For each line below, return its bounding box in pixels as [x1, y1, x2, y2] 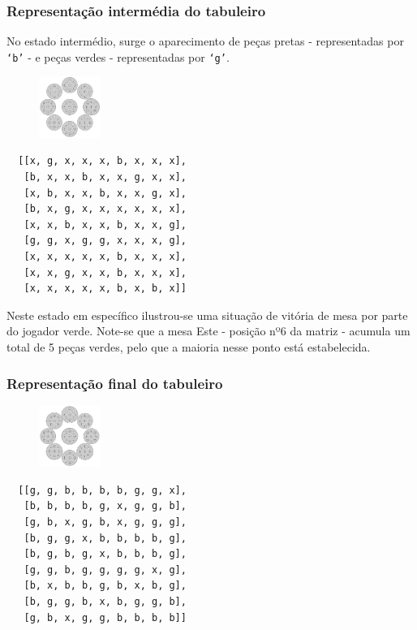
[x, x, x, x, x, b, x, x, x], [24, 251, 187, 263]
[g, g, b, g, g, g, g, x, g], [24, 563, 187, 576]
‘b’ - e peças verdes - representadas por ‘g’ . [6, 48, 230, 65]
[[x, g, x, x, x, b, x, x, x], [18, 155, 187, 167]
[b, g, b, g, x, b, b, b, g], [24, 548, 187, 560]
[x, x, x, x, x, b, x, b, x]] [24, 283, 187, 295]
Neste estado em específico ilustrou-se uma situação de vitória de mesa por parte [6, 306, 408, 323]
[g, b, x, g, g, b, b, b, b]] [24, 611, 187, 624]
